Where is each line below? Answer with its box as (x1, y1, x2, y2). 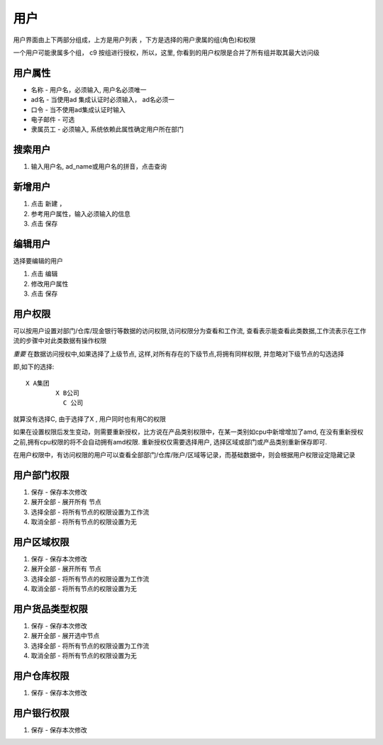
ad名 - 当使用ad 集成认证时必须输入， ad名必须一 (30, 96, 175, 104)
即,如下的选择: (13, 362, 55, 371)
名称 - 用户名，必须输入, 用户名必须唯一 (30, 85, 147, 94)
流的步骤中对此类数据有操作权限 (13, 337, 106, 345)
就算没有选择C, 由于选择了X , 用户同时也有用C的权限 (13, 415, 166, 423)
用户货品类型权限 (13, 603, 88, 615)
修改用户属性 (30, 279, 69, 288)
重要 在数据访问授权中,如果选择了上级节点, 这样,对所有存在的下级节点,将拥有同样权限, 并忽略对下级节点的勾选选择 (13, 349, 344, 358)
